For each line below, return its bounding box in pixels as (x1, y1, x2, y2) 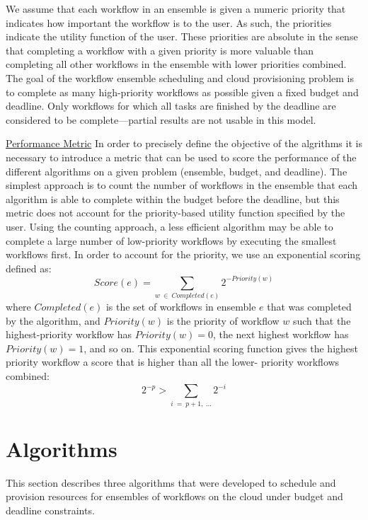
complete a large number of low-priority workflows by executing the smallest (6, 233, 337, 248)
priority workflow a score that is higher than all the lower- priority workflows (6, 354, 340, 369)
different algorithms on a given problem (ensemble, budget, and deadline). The (6, 163, 347, 178)
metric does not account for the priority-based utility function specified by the (6, 205, 345, 220)
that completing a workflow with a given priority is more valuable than (6, 42, 314, 57)
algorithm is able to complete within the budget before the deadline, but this (6, 191, 340, 206)
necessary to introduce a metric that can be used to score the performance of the (6, 149, 357, 164)
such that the (292, 313, 351, 328)
